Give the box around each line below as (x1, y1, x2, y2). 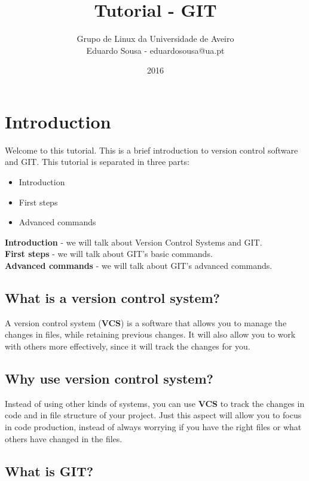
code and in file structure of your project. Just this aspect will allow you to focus (5, 409, 302, 421)
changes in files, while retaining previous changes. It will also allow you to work (5, 328, 296, 341)
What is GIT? (5, 461, 94, 480)
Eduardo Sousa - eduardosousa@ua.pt (86, 44, 225, 56)
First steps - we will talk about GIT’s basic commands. (5, 247, 213, 260)
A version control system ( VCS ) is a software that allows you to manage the (5, 316, 287, 329)
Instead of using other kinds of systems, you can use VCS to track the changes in (5, 397, 305, 409)
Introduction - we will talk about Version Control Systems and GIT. (5, 235, 262, 248)
